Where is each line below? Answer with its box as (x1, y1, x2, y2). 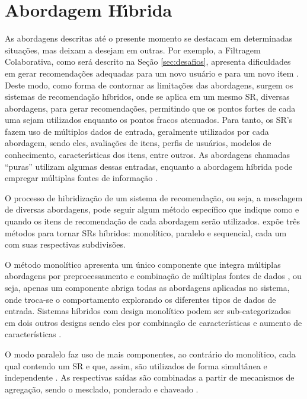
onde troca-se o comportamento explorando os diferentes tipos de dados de (5, 293, 276, 305)
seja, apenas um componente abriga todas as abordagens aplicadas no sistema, (5, 281, 290, 293)
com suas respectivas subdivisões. (5, 238, 126, 251)
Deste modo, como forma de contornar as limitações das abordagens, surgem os (5, 78, 293, 91)
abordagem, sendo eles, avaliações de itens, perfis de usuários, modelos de (5, 137, 271, 149)
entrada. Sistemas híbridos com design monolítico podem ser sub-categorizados (5, 305, 291, 317)
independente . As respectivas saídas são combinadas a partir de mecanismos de (5, 371, 295, 384)
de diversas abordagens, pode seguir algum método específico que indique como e (5, 203, 299, 216)
